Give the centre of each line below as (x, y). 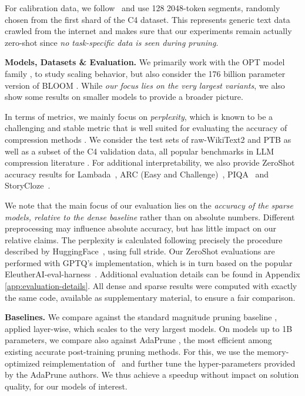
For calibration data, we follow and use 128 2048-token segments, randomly (143, 8)
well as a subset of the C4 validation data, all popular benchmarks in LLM (140, 151)
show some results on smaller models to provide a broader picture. (124, 97)
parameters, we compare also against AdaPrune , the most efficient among (138, 340)
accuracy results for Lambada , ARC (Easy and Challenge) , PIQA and (137, 174)
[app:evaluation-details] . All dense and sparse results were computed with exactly (151, 286)
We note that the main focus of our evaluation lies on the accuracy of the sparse (149, 205)
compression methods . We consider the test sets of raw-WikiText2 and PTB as (148, 139)
